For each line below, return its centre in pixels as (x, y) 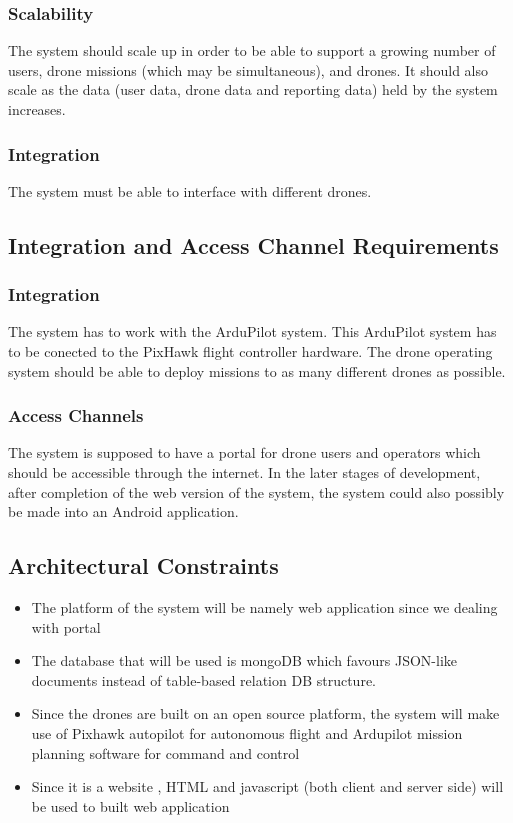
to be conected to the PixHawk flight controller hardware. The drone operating (250, 351)
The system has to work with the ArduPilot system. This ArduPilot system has (252, 331)
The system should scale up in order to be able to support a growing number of (252, 50)
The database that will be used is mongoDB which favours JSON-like (244, 660)
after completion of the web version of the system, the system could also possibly (256, 491)
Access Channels (76, 415)
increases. (37, 109)
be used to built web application (130, 805)
